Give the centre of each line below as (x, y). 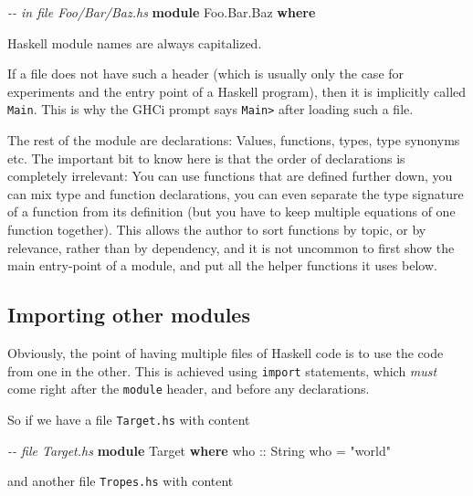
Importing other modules (129, 315)
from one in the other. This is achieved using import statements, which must (222, 370)
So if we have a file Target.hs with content (129, 419)
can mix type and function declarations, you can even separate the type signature (236, 193)
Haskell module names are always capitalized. (135, 42)
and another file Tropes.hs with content (121, 481)
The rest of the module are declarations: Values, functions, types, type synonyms (234, 140)
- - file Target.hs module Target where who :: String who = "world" (199, 450)
